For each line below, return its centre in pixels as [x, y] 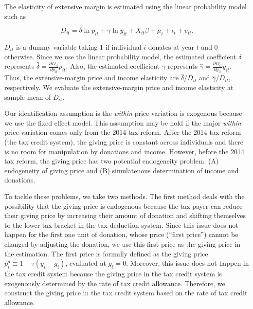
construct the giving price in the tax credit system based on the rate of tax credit [126, 293]
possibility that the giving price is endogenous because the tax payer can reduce [124, 206]
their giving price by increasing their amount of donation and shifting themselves [125, 215]
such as [15, 16]
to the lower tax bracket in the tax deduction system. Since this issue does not [121, 225]
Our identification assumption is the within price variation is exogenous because [123, 113]
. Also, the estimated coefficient [113, 66]
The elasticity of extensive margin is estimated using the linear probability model [126, 6]
